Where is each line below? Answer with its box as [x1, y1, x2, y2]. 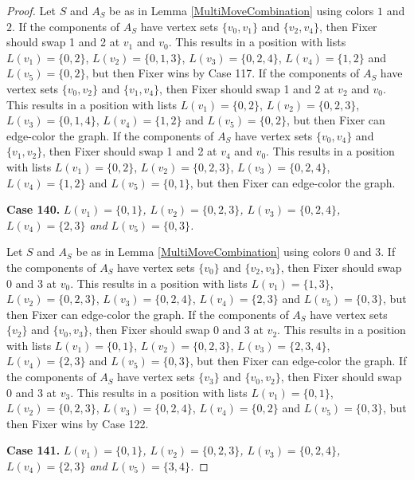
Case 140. [6, 201, 61, 218]
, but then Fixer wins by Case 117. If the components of [85, 65, 360, 81]
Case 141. [6, 442, 61, 458]
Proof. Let [6, 2, 56, 18]
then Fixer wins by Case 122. [6, 415, 149, 431]
